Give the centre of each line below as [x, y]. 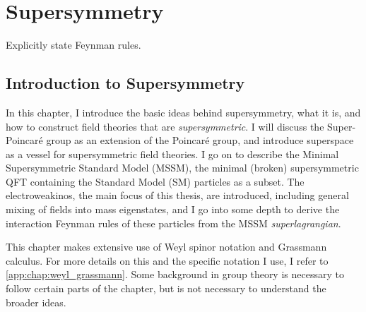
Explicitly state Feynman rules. [73, 45]
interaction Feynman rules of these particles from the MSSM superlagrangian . [173, 223]
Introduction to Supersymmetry [125, 83]
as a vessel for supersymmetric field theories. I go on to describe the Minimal [172, 154]
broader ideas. [36, 302]
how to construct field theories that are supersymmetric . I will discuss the [165, 126]
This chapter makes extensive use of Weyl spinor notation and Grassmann [166, 247]
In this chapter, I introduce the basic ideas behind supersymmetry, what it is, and [183, 112]
